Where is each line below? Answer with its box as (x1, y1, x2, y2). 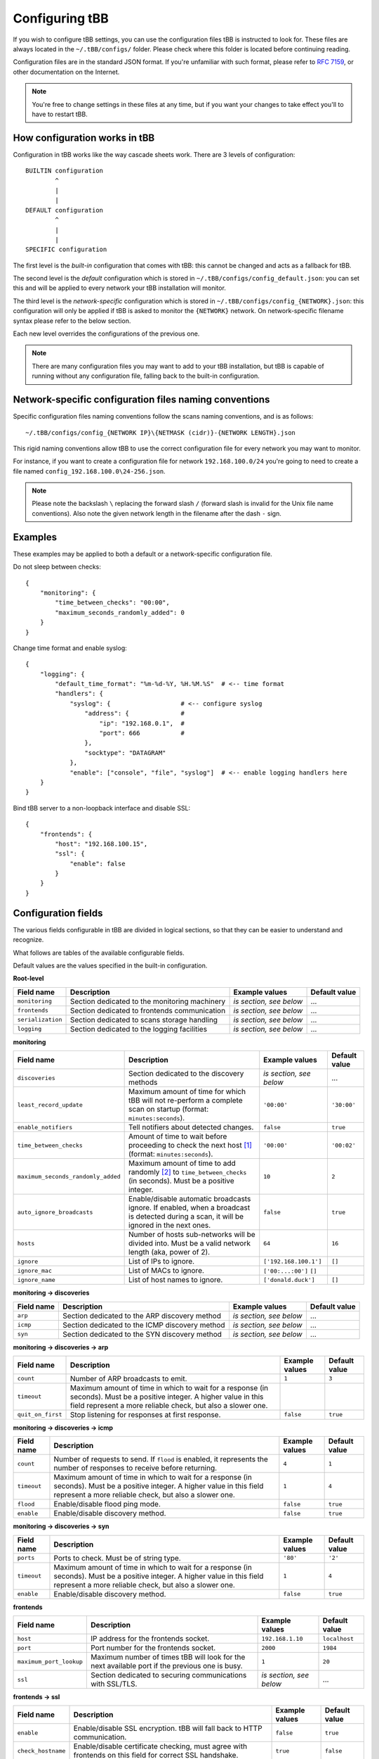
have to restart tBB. (32, 110, 88, 118)
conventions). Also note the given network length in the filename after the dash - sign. (32, 509, 282, 517)
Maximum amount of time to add (128, 1158, 237, 1168)
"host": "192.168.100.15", (55, 839, 148, 848)
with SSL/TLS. (90, 1679, 138, 1689)
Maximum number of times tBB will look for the (90, 1652, 246, 1662)
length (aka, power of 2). (128, 1247, 211, 1257)
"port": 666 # (99, 729, 185, 737)
